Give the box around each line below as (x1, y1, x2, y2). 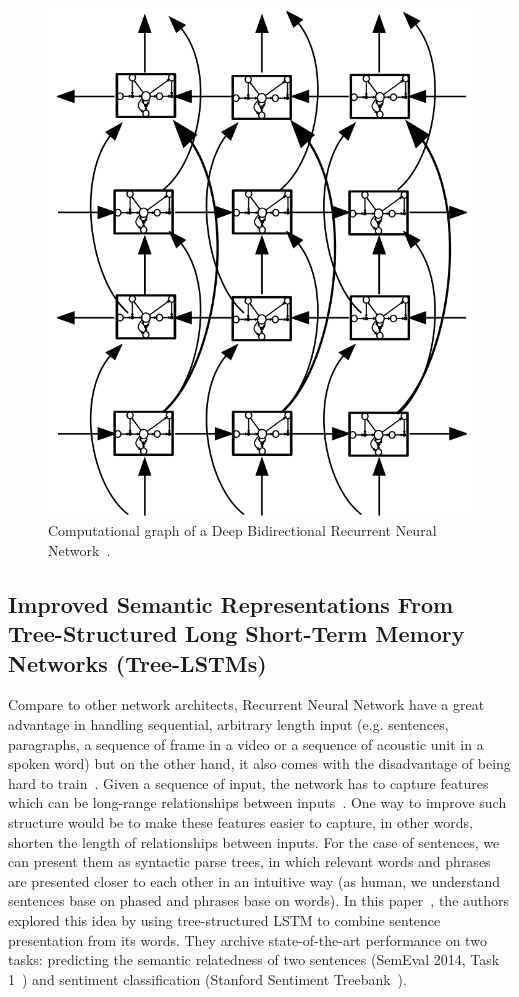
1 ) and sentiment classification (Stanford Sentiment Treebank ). (8, 968, 407, 989)
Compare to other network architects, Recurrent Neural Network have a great (8, 694, 485, 715)
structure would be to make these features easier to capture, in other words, (8, 812, 473, 832)
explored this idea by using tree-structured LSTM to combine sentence (8, 909, 441, 930)
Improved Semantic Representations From (8, 588, 454, 619)
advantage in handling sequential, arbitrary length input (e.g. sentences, (8, 714, 449, 735)
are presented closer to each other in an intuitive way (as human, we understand (8, 870, 501, 891)
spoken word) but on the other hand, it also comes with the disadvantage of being (8, 753, 511, 774)
